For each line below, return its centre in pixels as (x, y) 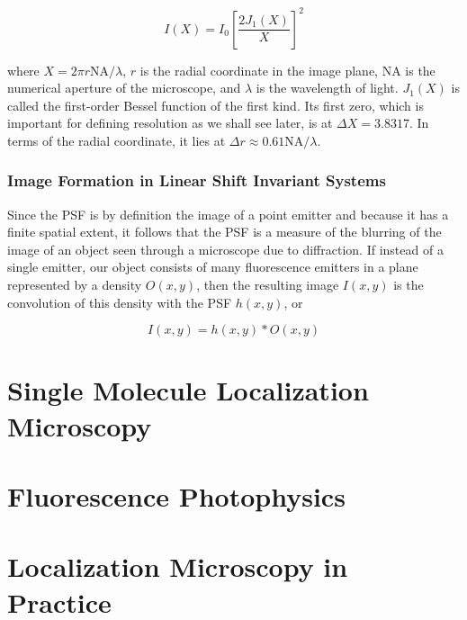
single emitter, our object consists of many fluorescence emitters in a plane (213, 267)
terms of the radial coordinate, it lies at (117, 140)
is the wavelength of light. (327, 88)
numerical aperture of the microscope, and (124, 88)
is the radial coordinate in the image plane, (259, 70)
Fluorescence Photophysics (176, 496)
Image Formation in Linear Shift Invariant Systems (197, 180)
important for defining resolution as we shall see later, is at (170, 123)
